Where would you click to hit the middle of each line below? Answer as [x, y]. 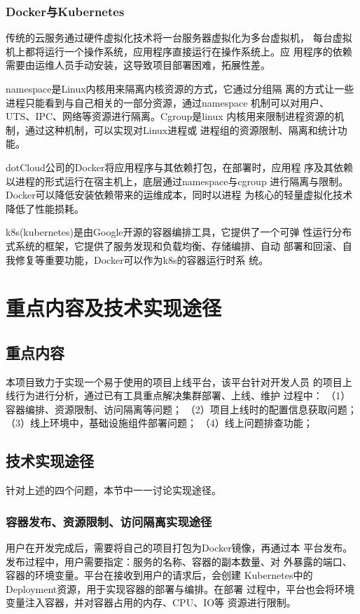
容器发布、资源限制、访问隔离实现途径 [109, 521]
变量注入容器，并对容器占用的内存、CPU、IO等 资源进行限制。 [151, 602]
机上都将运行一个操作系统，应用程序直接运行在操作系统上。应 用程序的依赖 [179, 51]
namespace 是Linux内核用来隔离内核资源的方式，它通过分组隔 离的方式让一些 [180, 88]
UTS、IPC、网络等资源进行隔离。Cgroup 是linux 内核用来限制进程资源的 [170, 116]
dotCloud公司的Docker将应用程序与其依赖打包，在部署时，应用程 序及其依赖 [180, 167]
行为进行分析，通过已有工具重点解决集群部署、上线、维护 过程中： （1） [183, 395]
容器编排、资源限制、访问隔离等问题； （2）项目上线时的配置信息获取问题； [181, 409]
